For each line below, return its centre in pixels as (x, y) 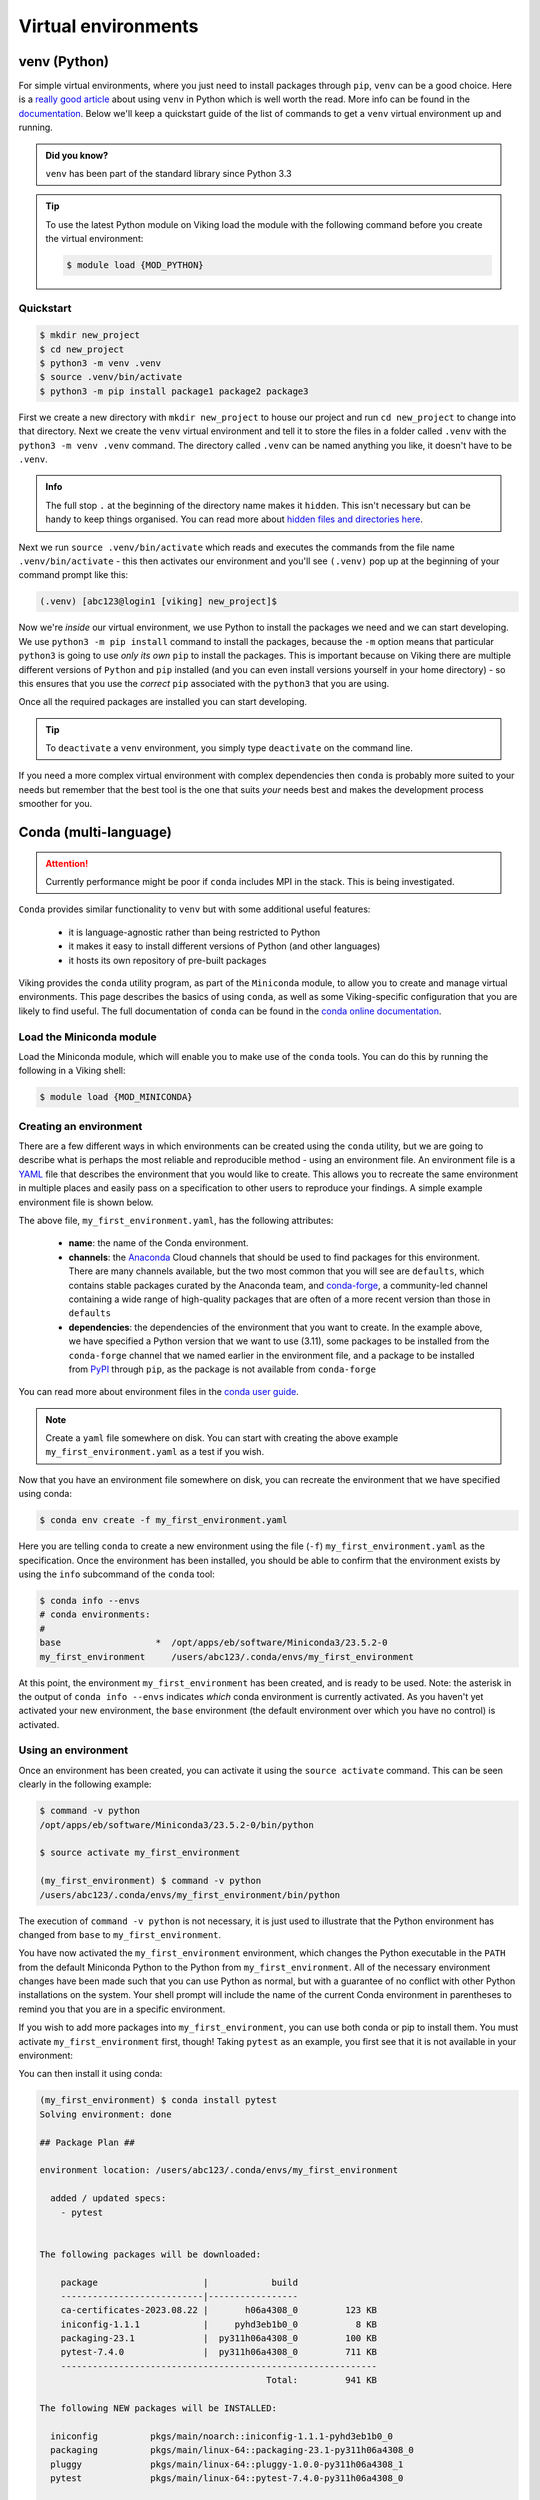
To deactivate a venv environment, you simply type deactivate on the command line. (229, 748)
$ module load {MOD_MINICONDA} (116, 1097)
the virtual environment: (94, 239)
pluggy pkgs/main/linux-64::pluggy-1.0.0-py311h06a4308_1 (227, 2464)
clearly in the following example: (85, 1784)
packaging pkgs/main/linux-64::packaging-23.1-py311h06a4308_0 (232, 2450)
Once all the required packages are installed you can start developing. (163, 702)
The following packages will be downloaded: (150, 2254)
